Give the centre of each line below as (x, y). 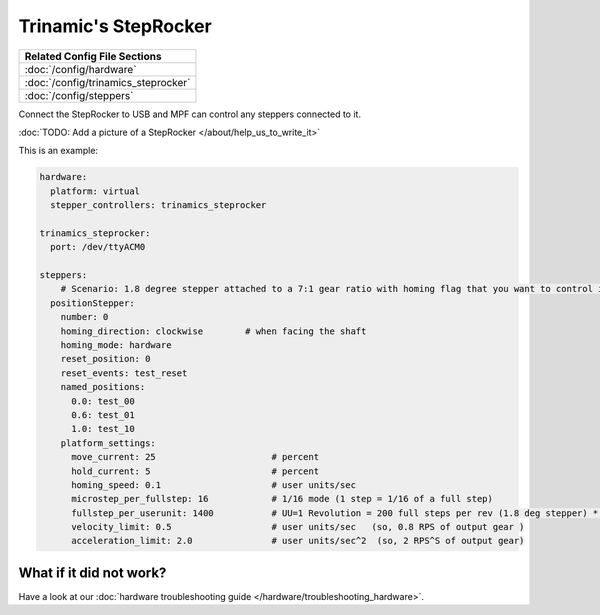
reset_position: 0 (105, 359)
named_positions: (103, 387)
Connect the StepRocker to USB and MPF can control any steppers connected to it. (190, 114)
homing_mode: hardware (116, 345)
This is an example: (58, 151)
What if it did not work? (92, 572)
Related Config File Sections (93, 56)
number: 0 (84, 317)
